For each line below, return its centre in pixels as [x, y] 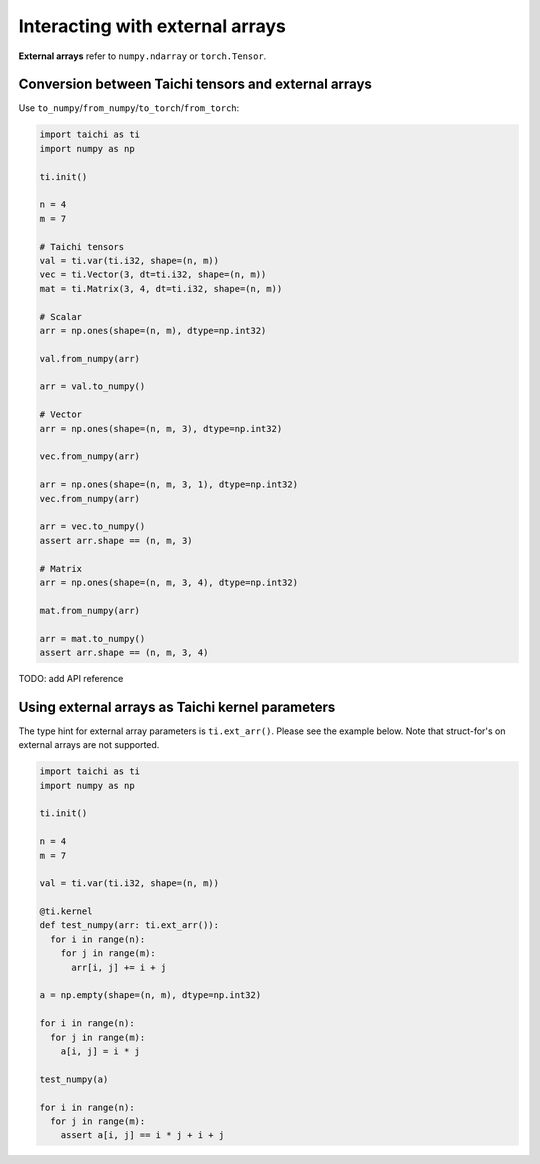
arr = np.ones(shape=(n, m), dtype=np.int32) [153, 330]
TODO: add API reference [71, 678]
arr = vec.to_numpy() [92, 526]
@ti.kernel [66, 911]
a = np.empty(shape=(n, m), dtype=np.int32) [150, 995]
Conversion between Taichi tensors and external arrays [195, 84]
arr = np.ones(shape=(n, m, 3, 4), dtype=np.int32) [169, 582]
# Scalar [61, 316]
